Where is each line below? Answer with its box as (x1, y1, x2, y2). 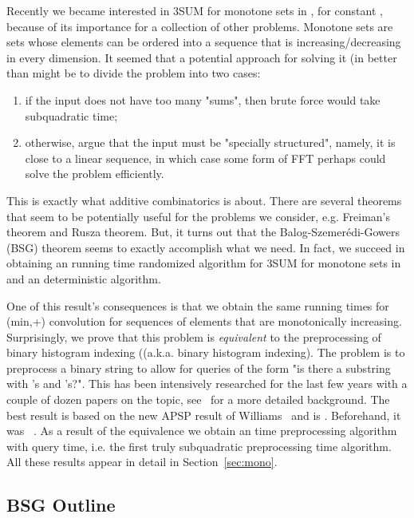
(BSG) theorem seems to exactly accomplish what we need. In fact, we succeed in (6, 239, 405, 255)
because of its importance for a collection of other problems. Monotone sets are (6, 18, 393, 34)
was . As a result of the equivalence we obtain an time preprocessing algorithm (6, 422, 397, 439)
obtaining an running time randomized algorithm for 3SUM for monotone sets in (6, 255, 401, 271)
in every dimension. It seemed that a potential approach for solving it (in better (6, 49, 397, 65)
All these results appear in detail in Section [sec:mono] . (6, 453, 278, 470)
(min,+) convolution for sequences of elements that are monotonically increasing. (6, 313, 402, 330)
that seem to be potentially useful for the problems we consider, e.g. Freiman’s (6, 208, 390, 224)
